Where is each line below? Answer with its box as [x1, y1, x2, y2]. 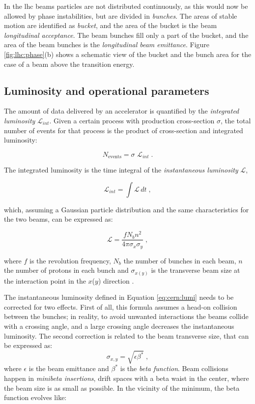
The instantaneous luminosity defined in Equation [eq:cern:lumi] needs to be [4, 292, 234, 302]
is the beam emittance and [28, 363, 109, 374]
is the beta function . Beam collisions [120, 363, 228, 374]
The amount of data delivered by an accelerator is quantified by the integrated [4, 106, 239, 116]
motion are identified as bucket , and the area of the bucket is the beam [4, 20, 217, 30]
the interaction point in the [4, 275, 86, 286]
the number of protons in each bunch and [4, 265, 129, 275]
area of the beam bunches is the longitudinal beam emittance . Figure [4, 39, 210, 50]
